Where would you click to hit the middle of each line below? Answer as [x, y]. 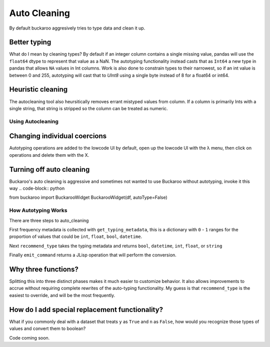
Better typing [30, 42]
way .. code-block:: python [37, 188]
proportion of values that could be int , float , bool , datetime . [76, 237]
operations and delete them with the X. [49, 155]
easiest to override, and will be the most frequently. [62, 295]
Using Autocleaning [34, 121]
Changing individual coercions [58, 136]
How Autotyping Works [38, 210]
